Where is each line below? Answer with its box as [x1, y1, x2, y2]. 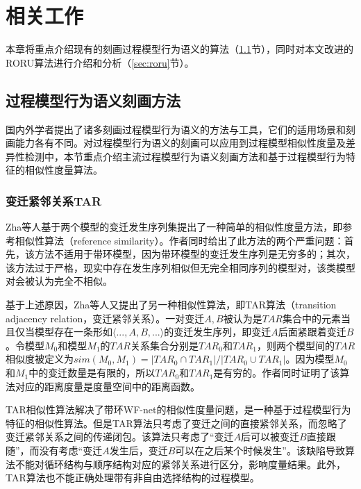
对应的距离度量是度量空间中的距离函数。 [15, 379, 200, 393]
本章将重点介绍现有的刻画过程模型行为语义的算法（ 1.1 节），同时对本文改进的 [6, 42, 353, 56]
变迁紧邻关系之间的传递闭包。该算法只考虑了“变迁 [6, 429, 234, 444]
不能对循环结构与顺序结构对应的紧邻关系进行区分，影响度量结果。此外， [15, 456, 346, 471]
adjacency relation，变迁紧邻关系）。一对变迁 [6, 310, 205, 325]
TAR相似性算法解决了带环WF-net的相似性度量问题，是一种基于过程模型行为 [6, 402, 351, 417]
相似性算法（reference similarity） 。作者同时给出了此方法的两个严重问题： [15, 233, 344, 247]
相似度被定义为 [6, 351, 74, 366]
